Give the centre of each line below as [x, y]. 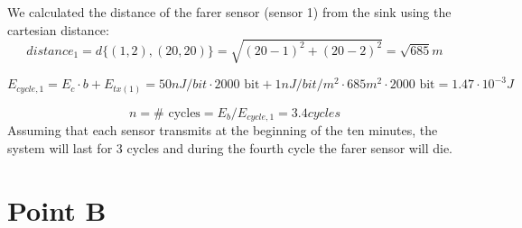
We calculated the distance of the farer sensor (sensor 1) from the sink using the [229, 12]
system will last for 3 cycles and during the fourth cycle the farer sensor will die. [230, 147]
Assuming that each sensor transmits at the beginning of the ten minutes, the [223, 130]
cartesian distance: [58, 29]
